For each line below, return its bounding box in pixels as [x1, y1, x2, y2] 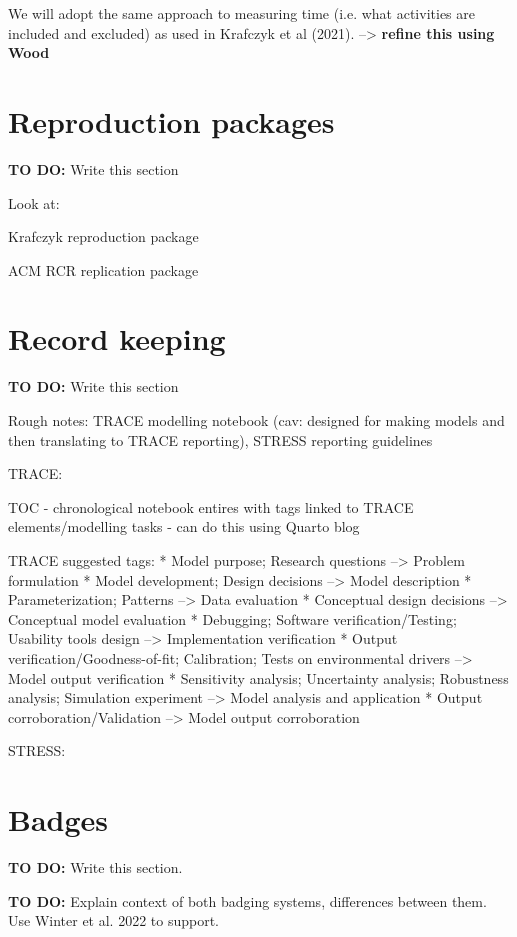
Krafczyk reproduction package [8, 226, 199, 247]
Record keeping [8, 318, 226, 359]
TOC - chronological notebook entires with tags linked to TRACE [8, 496, 414, 517]
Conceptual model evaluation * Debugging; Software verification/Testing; [8, 608, 457, 629]
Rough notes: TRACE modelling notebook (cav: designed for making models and [8, 410, 505, 430]
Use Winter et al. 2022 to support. [8, 910, 220, 931]
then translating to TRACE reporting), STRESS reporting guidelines [8, 429, 433, 450]
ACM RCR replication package [8, 259, 199, 280]
